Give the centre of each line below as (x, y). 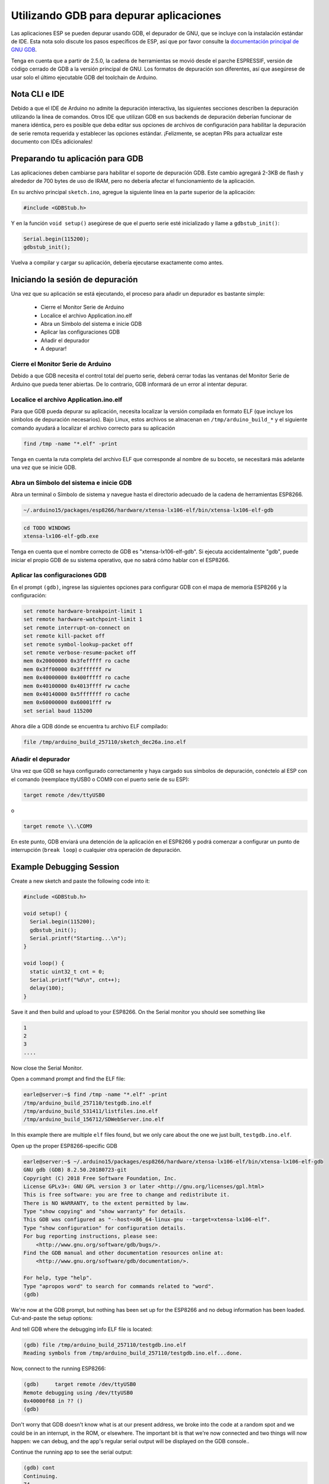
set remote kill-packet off (64, 636)
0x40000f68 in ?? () (53, 1401)
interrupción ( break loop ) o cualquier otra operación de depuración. (96, 850)
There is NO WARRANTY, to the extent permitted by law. (106, 1203)
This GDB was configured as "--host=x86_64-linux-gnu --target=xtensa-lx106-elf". (147, 1220)
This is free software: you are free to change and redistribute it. (127, 1195)
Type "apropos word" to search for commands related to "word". (119, 1286)
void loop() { (44, 963)
